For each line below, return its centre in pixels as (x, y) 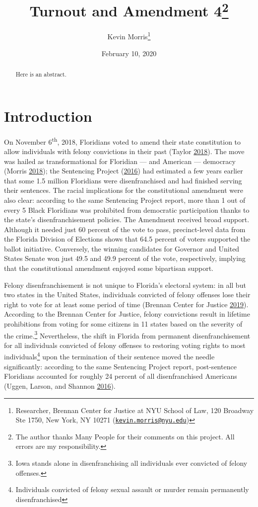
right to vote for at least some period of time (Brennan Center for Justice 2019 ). (126, 304)
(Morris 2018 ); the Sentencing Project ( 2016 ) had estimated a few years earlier (124, 171)
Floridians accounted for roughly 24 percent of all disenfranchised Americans (121, 376)
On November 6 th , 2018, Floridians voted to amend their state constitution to (123, 141)
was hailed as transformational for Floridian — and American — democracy (120, 161)
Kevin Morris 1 (129, 36)
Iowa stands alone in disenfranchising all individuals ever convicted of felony (131, 463)
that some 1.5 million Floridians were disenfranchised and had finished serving (123, 180)
